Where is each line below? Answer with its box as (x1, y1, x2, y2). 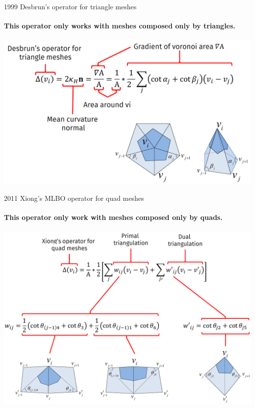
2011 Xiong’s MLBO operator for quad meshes (4, 193, 144, 203)
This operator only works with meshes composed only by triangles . (4, 21, 235, 31)
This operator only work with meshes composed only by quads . (4, 212, 223, 222)
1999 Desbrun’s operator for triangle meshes (4, 1, 137, 11)
